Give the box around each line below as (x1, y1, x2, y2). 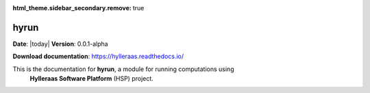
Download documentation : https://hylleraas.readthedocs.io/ (12, 52, 184, 61)
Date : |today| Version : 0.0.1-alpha (12, 40, 109, 48)
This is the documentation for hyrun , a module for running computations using (12, 65, 234, 73)
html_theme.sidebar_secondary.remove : (12, 4, 132, 12)
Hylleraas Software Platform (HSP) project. (29, 75, 153, 83)
